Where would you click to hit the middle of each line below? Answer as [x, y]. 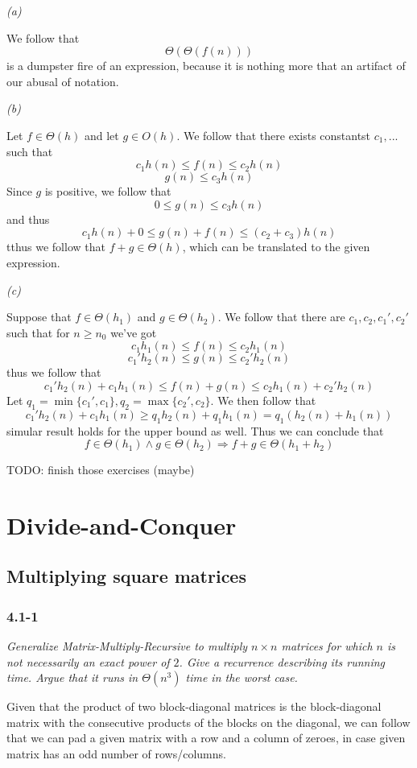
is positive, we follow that [108, 191]
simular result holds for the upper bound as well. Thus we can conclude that [195, 430]
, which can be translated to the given [276, 247]
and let [101, 135]
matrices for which [327, 646]
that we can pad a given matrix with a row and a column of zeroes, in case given [206, 738]
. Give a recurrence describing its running [282, 661]
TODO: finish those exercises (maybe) [101, 470]
